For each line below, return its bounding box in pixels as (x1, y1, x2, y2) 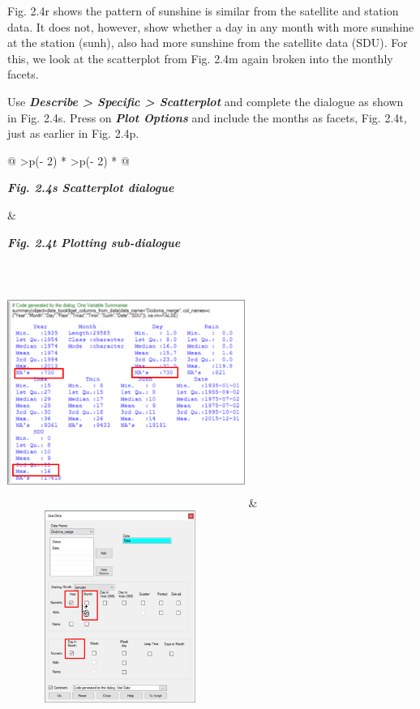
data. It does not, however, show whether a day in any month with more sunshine (7, 18, 414, 35)
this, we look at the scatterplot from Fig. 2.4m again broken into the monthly (7, 49, 393, 66)
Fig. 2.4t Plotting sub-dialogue (7, 233, 181, 250)
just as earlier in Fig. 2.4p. (7, 125, 139, 142)
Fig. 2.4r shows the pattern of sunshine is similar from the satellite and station (7, 2, 399, 19)
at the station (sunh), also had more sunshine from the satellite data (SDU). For (7, 34, 408, 51)
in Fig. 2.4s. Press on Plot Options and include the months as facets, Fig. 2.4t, (7, 109, 407, 126)
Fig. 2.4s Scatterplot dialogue (7, 179, 174, 196)
